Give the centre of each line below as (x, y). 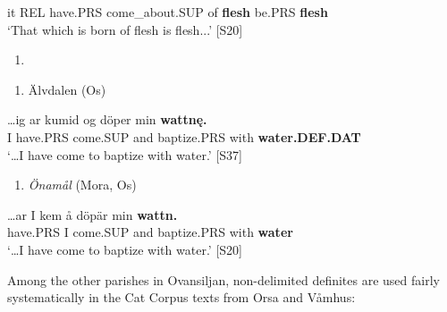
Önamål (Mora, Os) (82, 185)
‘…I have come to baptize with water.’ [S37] (125, 154)
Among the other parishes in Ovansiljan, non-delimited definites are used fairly (223, 279)
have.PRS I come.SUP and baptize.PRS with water (150, 232)
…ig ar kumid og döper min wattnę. (107, 119)
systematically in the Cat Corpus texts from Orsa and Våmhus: (181, 297)
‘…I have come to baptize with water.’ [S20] (125, 249)
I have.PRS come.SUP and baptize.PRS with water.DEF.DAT (184, 136)
